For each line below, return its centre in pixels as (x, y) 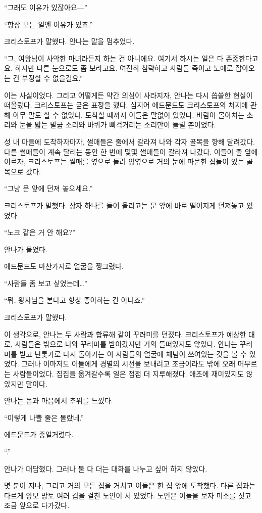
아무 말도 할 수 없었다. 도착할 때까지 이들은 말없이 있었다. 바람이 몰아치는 (128, 114)
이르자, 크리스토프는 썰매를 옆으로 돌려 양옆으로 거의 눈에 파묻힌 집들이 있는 (124, 161)
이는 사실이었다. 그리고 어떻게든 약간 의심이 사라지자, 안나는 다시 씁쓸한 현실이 (128, 95)
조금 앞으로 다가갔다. (37, 505)
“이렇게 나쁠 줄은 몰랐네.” (44, 417)
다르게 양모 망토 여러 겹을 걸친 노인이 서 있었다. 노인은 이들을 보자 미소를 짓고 (128, 495)
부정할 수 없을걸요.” (53, 78)
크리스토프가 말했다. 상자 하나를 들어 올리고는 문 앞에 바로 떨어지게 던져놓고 (124, 205)
